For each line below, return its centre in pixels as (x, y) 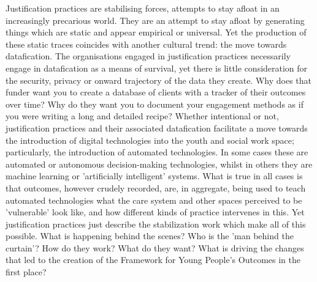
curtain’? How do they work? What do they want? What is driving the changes (155, 247)
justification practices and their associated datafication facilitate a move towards (157, 128)
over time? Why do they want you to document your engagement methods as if (155, 104)
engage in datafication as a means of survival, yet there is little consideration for (157, 68)
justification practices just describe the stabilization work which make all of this (156, 224)
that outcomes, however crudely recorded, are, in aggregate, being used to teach (156, 187)
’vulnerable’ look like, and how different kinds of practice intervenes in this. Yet (155, 212)
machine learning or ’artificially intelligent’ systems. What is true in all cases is (154, 176)
